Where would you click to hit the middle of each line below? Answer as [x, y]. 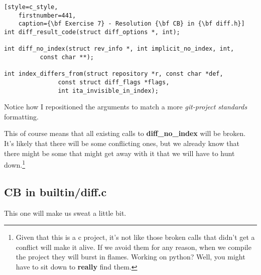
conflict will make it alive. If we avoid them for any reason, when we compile [134, 247]
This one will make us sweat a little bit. [65, 213]
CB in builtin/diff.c [55, 191]
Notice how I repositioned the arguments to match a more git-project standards [126, 107]
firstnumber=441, [47, 15]
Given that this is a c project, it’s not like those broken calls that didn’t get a [135, 237]
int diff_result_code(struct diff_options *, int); [92, 32]
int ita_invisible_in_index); [108, 91]
